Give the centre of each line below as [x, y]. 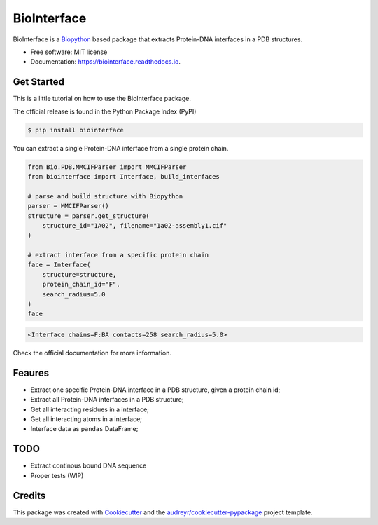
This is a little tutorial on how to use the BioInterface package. [102, 99]
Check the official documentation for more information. [92, 353]
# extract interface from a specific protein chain [118, 255]
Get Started [38, 82]
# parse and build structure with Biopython [105, 196]
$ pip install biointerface [76, 130]
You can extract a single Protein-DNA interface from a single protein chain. [121, 148]
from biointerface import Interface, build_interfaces [124, 176]
